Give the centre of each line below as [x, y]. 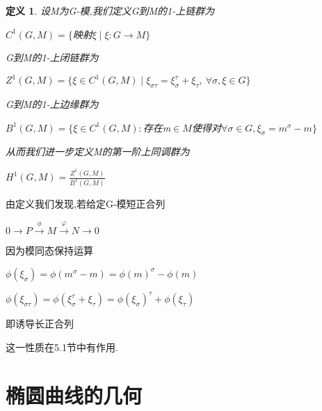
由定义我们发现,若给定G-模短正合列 [86, 203]
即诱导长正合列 [40, 324]
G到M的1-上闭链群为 [52, 57]
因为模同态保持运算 [49, 250]
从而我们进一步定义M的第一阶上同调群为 [98, 152]
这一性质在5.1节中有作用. [62, 347]
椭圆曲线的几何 [74, 395]
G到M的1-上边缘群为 [52, 104]
